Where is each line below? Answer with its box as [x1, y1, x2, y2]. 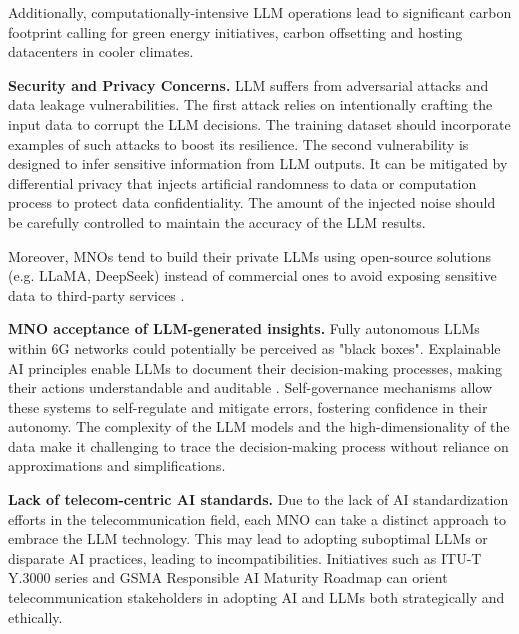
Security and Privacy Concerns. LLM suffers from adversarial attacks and [8, 74, 489, 95]
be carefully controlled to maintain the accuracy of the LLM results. [8, 211, 426, 232]
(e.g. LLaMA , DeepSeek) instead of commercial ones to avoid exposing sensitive [8, 265, 497, 286]
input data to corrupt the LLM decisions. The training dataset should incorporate [8, 113, 511, 134]
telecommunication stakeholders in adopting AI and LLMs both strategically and [8, 587, 505, 608]
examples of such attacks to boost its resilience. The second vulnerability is [8, 133, 469, 154]
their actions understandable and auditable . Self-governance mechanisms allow [8, 377, 493, 398]
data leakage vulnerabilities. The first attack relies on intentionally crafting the [8, 94, 493, 115]
